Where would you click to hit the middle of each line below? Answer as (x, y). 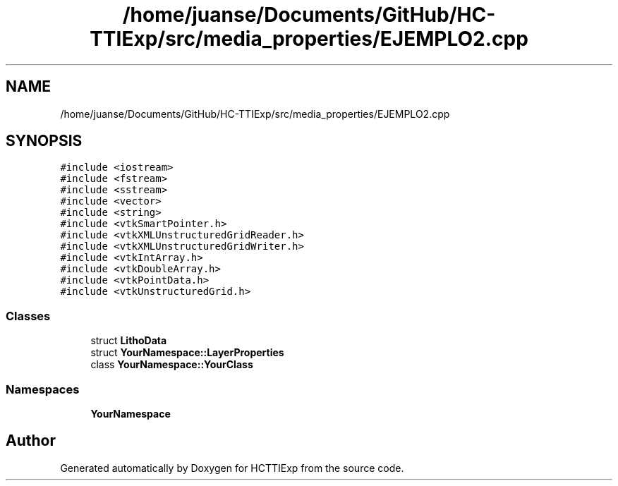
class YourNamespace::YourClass (172, 365)
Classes (28, 316)
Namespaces (43, 389)
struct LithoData (129, 341)
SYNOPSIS (44, 141)
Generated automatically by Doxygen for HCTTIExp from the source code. (232, 468)
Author (31, 441)
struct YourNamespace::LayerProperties (187, 353)
